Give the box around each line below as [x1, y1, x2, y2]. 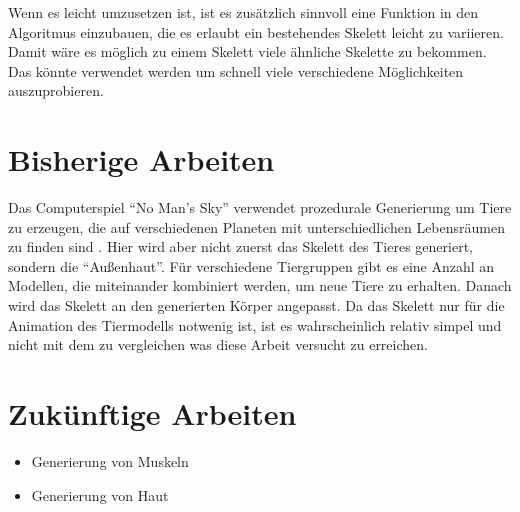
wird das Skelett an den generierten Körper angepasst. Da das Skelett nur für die [8, 295, 505, 316]
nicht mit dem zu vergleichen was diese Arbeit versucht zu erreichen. [8, 334, 428, 355]
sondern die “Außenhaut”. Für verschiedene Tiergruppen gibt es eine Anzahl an [8, 255, 495, 276]
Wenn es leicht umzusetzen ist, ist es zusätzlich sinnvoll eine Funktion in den [8, 2, 479, 22]
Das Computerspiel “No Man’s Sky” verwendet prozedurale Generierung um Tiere [8, 197, 512, 218]
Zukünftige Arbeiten [8, 393, 297, 434]
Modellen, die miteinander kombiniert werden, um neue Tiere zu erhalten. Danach [8, 275, 512, 296]
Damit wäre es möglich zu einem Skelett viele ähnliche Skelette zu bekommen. [8, 41, 487, 62]
